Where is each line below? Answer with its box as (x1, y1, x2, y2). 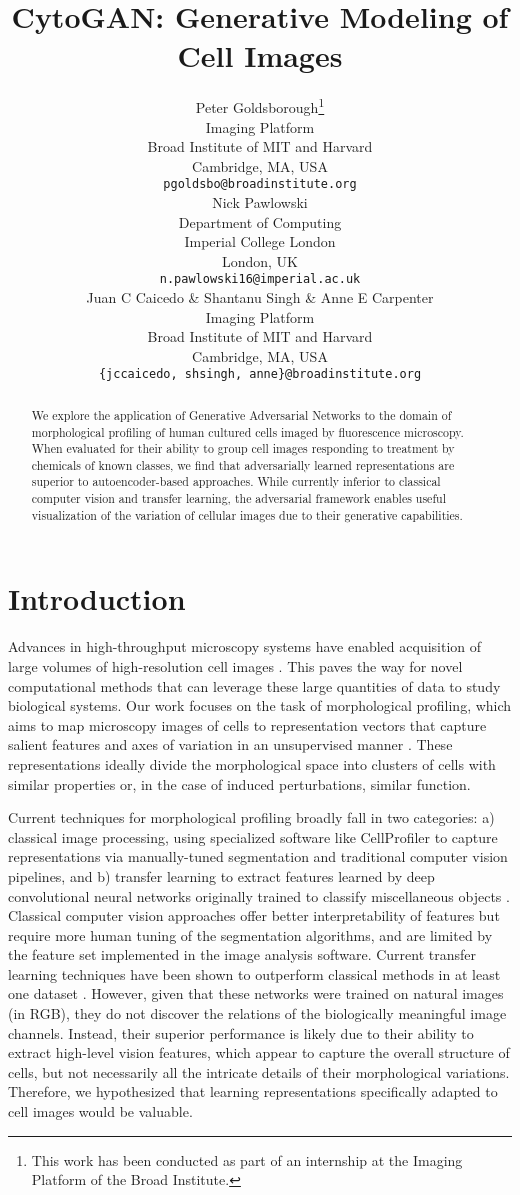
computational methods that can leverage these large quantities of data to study (8, 675, 501, 696)
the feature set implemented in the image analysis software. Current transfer (8, 944, 477, 965)
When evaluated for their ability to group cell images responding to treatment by (31, 440, 455, 457)
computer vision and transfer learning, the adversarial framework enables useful (31, 490, 446, 507)
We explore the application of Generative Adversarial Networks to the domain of (31, 406, 452, 423)
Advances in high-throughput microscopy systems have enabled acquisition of (8, 636, 482, 657)
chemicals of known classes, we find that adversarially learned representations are (31, 456, 455, 473)
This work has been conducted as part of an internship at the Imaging (31, 1149, 463, 1170)
